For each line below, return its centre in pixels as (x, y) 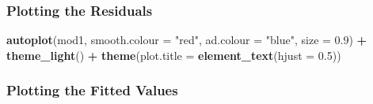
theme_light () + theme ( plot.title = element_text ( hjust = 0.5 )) (174, 55)
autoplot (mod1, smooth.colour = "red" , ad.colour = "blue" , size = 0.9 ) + (187, 40)
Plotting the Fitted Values (92, 90)
